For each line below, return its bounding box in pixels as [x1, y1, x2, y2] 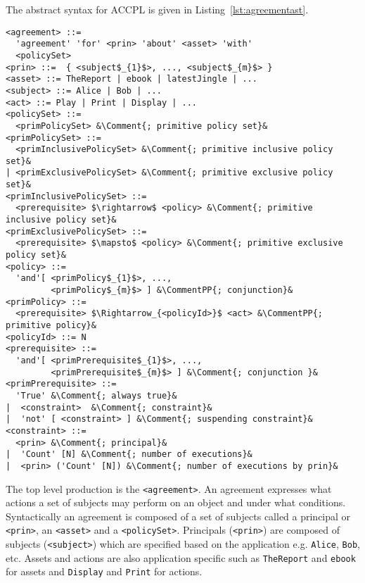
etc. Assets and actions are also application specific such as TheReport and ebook [6, 550, 356, 565]
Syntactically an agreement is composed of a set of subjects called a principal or [6, 508, 351, 523]
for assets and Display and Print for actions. [6, 564, 203, 579]
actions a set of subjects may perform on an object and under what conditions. [6, 495, 346, 510]
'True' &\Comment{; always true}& [15, 390, 177, 401]
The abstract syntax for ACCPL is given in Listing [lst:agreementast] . [6, 2, 309, 16]
